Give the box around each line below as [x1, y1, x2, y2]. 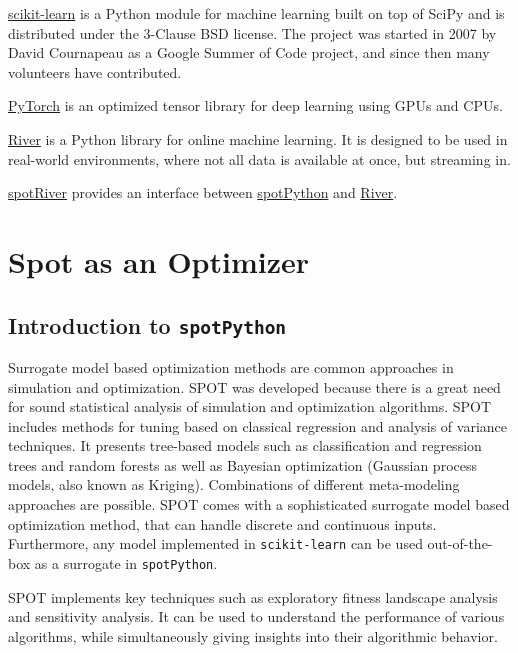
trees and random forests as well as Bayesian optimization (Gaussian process [8, 454, 477, 475]
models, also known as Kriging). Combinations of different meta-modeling [8, 474, 460, 495]
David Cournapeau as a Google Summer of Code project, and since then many [8, 42, 490, 63]
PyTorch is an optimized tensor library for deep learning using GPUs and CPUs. [8, 95, 503, 116]
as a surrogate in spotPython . [34, 552, 218, 573]
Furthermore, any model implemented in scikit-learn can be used [8, 533, 423, 554]
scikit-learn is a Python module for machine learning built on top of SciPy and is [8, 3, 505, 23]
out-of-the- [427, 533, 493, 554]
